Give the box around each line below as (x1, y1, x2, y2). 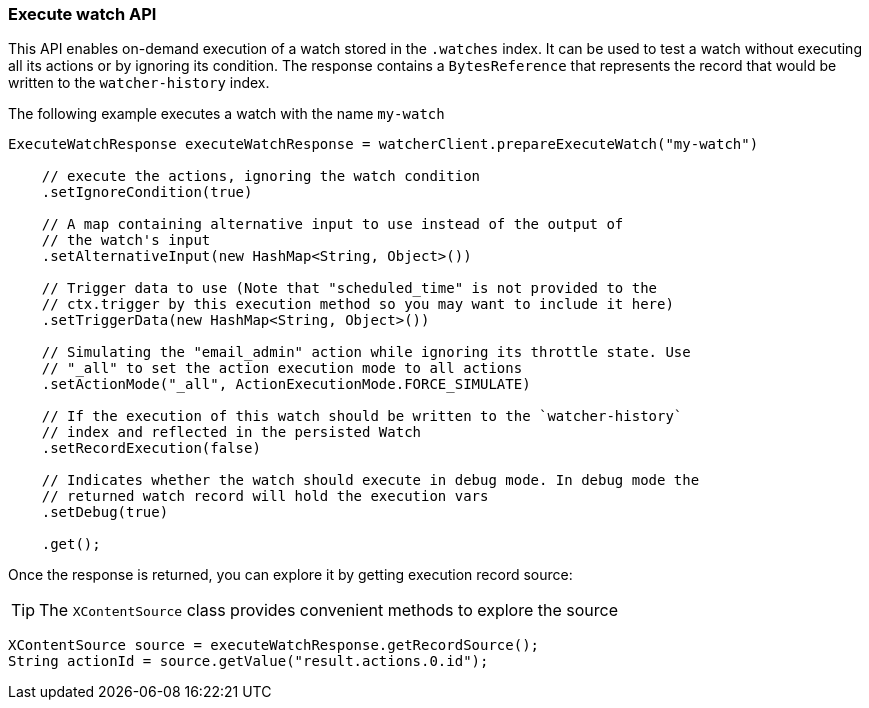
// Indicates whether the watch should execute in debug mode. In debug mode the (41, 472, 700, 489)
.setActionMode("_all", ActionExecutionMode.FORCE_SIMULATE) (41, 376, 531, 393)
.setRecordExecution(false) (41, 440, 261, 457)
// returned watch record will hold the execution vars (41, 488, 489, 505)
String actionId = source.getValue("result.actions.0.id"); (8, 653, 489, 670)
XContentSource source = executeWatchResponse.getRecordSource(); (8, 637, 540, 654)
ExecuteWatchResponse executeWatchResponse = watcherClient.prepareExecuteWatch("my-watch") (8, 136, 759, 153)
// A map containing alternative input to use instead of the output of (41, 216, 624, 233)
